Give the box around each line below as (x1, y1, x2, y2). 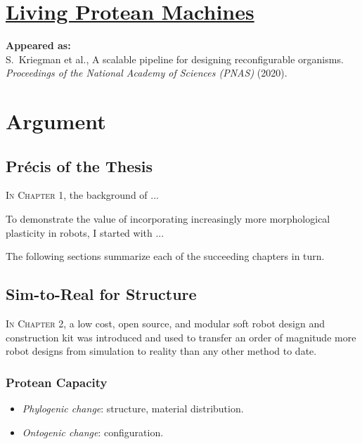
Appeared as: (6, 38, 71, 53)
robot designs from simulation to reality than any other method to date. (6, 344, 317, 358)
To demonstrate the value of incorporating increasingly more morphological (6, 211, 330, 226)
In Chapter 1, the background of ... (6, 188, 159, 202)
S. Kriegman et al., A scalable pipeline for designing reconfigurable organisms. (6, 51, 344, 66)
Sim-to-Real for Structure (6, 283, 197, 305)
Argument (6, 107, 106, 136)
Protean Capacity (6, 373, 108, 391)
